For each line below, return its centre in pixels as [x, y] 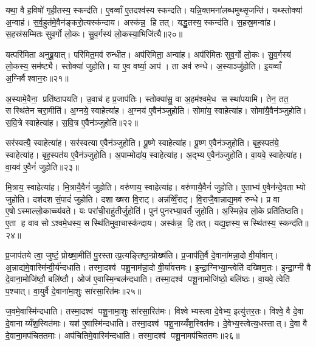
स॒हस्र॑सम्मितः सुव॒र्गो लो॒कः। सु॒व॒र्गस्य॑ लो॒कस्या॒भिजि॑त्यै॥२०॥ [94, 34]
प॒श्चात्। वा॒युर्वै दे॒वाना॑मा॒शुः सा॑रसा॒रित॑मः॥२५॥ [74, 290]
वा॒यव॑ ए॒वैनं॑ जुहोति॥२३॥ [42, 166]
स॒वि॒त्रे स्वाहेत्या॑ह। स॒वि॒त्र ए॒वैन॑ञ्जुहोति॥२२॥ [72, 122]
